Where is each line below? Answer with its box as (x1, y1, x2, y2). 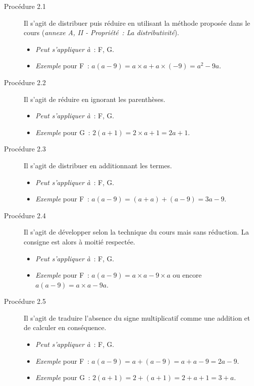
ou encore (172, 270, 202, 280)
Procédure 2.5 (4, 296, 46, 306)
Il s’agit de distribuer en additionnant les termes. (24, 160, 172, 170)
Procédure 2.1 (4, 1, 46, 11)
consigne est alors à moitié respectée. (24, 236, 135, 246)
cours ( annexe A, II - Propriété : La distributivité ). (24, 27, 179, 38)
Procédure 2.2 (4, 77, 46, 87)
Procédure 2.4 (4, 210, 46, 220)
